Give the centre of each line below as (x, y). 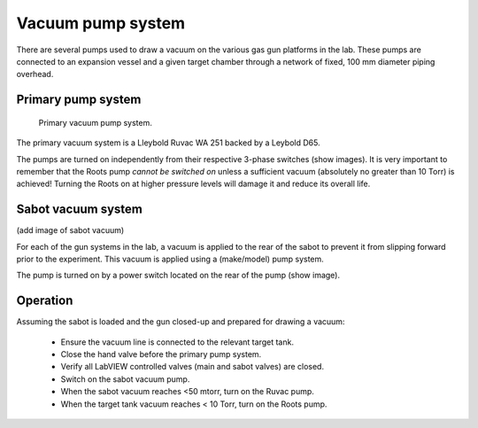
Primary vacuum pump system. (95, 122)
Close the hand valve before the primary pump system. (161, 354)
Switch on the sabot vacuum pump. (125, 379)
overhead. (35, 74)
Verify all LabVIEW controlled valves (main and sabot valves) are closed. (193, 367)
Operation (45, 301)
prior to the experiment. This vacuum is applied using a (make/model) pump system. (170, 259)
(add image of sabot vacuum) (70, 230)
